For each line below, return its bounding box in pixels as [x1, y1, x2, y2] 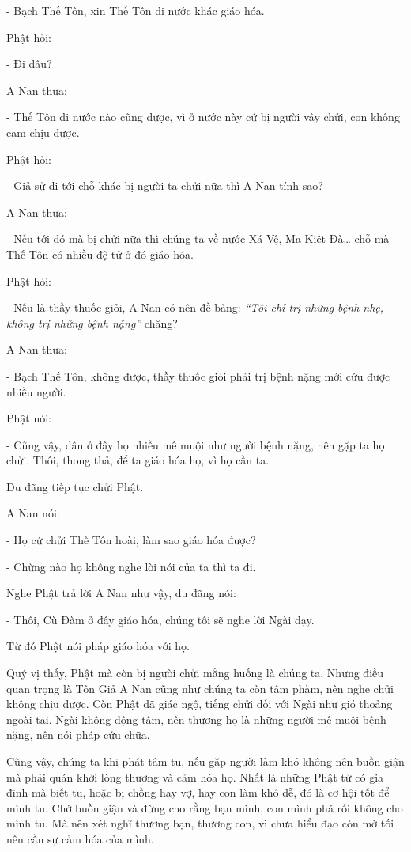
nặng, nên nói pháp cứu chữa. [6, 726, 150, 743]
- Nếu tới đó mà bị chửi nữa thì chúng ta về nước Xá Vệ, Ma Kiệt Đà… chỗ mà [6, 230, 390, 247]
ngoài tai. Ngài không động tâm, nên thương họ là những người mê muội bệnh [6, 710, 386, 727]
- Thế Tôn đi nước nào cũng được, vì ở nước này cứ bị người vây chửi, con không [6, 108, 400, 125]
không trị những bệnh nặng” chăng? [6, 314, 178, 331]
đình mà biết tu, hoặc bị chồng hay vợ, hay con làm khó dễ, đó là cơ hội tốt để [6, 784, 390, 801]
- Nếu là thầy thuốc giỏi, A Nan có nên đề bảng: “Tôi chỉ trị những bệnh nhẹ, [6, 299, 384, 316]
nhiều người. [6, 383, 66, 399]
